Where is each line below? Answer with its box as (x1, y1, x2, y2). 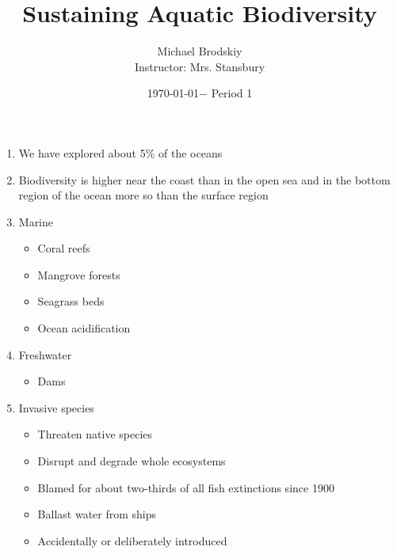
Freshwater (18, 346, 72, 362)
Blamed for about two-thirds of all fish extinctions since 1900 (37, 479, 334, 495)
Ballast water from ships (37, 506, 157, 522)
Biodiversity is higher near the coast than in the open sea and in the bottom (18, 171, 391, 188)
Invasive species (18, 399, 94, 415)
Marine (18, 213, 54, 230)
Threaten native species (37, 426, 153, 442)
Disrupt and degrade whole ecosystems (37, 453, 226, 469)
